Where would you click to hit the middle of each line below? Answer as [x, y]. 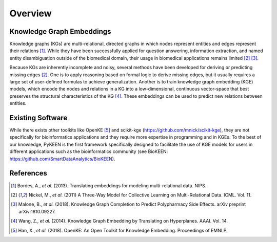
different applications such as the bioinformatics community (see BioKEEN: [89, 151]
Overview [31, 13]
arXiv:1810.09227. [37, 211]
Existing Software [38, 118]
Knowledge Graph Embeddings [60, 31]
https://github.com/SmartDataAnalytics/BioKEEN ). [62, 159]
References [28, 173]
